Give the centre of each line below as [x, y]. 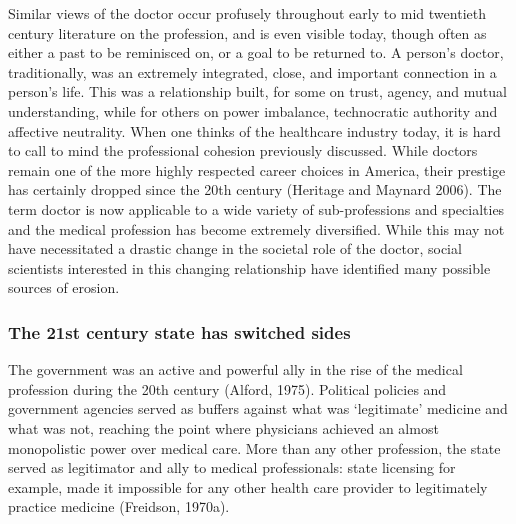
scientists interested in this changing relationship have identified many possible [249, 267]
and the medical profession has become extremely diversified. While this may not [256, 228]
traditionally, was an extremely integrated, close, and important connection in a [252, 71]
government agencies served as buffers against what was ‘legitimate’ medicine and [258, 408]
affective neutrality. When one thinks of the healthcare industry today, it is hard [254, 130]
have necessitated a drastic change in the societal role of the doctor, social [235, 248]
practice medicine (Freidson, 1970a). [119, 506]
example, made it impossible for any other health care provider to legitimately [248, 486]
